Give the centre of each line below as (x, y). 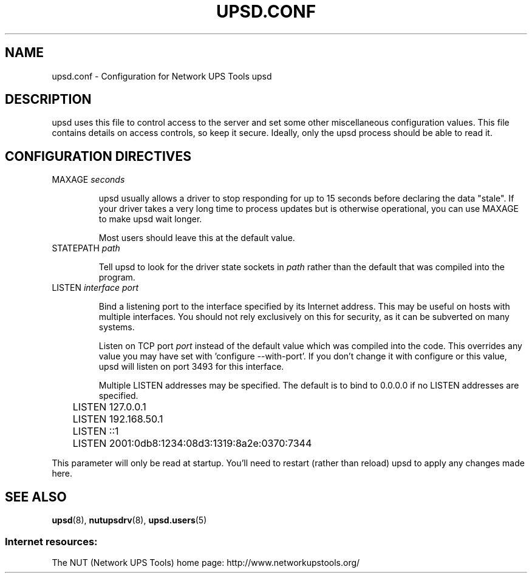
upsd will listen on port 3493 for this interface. (191, 367)
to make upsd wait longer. (150, 219)
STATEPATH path (86, 248)
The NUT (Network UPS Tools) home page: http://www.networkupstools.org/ (206, 562)
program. (117, 277)
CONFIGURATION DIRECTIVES (98, 156)
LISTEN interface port (95, 288)
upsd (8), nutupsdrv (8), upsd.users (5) (129, 520)
